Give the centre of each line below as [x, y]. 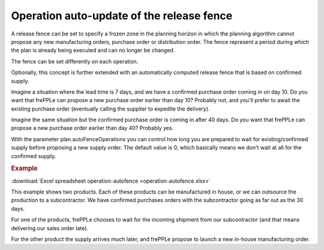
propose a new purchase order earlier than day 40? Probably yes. [92, 128]
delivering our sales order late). [50, 228]
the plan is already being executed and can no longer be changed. [93, 50]
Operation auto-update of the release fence [122, 16]
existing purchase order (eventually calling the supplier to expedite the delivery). [110, 109]
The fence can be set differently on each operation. [75, 61]
